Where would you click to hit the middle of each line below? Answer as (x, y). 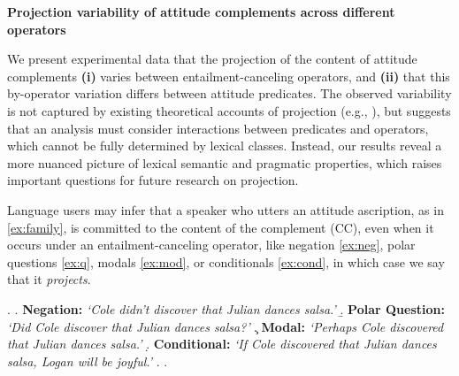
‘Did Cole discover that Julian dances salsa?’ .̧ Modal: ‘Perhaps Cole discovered (226, 326)
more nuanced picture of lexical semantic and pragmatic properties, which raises (225, 162)
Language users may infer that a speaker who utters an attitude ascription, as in (226, 209)
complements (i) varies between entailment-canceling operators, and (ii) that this (229, 76)
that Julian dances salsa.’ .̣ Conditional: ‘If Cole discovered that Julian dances (222, 344)
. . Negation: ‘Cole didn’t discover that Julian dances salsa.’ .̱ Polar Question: (226, 308)
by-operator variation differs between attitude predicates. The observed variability (229, 93)
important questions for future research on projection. (153, 180)
